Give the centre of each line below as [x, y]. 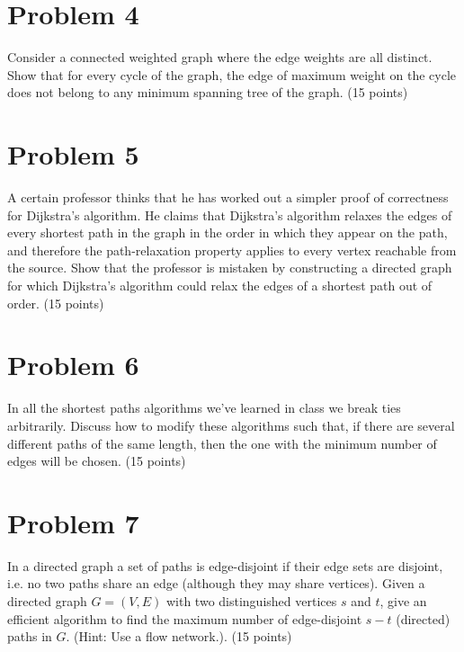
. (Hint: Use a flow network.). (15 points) [179, 636]
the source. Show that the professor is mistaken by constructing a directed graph [230, 268]
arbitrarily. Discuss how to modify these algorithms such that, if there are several [231, 425]
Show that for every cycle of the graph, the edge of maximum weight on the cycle [232, 74]
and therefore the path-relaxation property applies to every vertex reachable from [232, 250]
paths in [30, 636]
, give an [403, 601]
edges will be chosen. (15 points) [97, 461]
